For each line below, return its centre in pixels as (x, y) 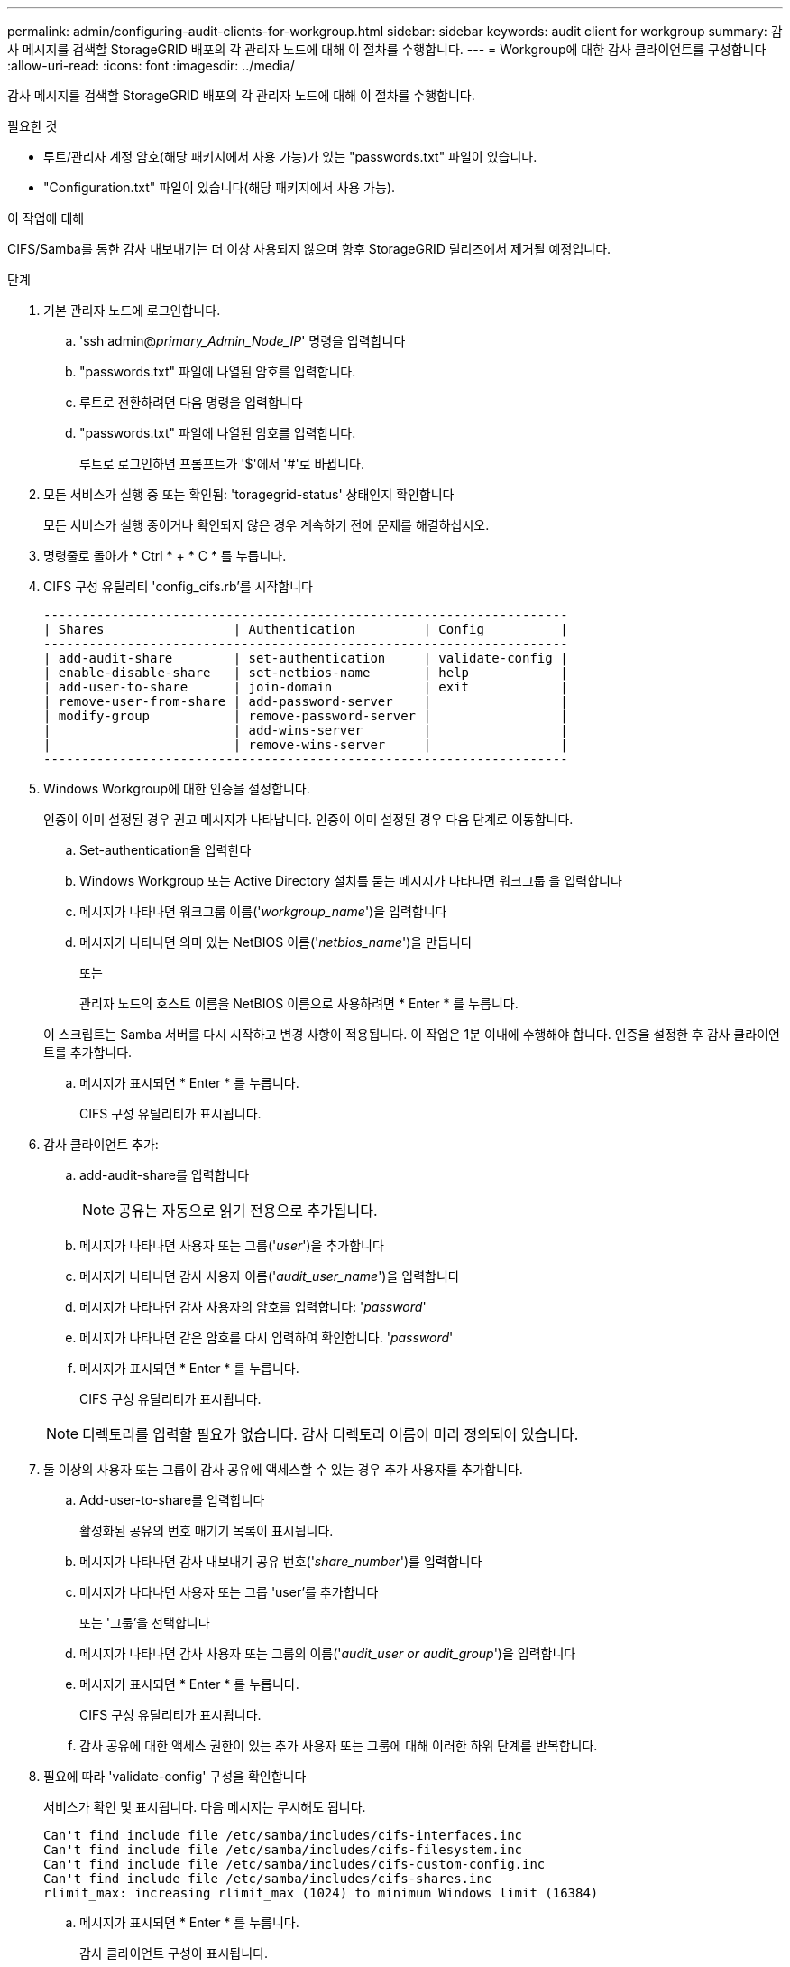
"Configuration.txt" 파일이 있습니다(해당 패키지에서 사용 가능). (220, 187)
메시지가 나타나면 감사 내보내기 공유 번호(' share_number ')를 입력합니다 (281, 1561)
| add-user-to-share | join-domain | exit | (306, 687)
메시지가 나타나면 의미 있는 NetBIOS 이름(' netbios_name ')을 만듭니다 (276, 942)
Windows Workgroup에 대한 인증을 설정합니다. (177, 789)
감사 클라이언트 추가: (101, 1144)
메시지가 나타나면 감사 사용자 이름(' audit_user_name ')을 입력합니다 (270, 1276)
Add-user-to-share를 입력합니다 (172, 1500)
